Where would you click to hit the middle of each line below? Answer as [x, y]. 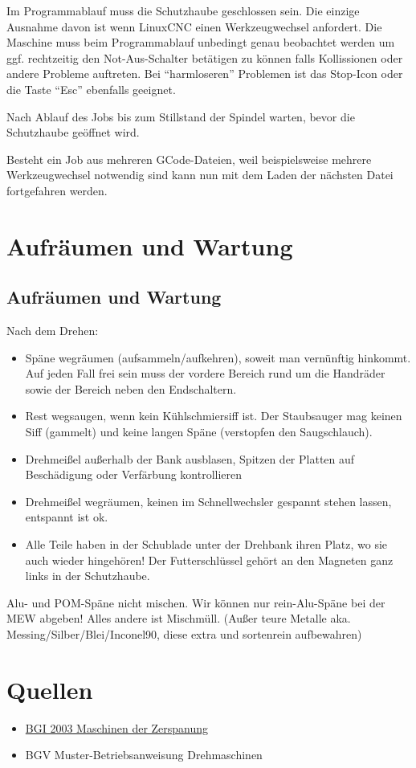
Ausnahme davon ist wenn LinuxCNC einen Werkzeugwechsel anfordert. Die [194, 26]
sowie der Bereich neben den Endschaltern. [131, 388]
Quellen [50, 689]
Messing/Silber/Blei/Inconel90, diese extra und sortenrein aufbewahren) [184, 634]
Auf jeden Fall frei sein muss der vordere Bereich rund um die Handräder [205, 373]
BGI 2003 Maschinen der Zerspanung [117, 727]
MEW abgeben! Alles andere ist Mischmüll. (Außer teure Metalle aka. [179, 618]
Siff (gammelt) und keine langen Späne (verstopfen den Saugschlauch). [199, 432]
